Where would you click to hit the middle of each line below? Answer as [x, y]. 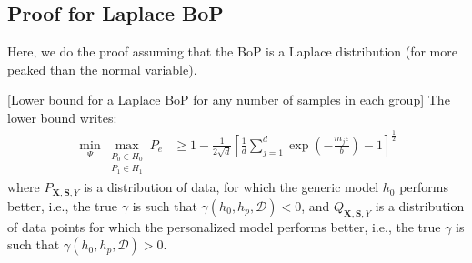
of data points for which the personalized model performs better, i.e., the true [224, 226]
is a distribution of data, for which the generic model [231, 187]
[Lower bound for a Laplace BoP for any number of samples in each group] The [229, 100]
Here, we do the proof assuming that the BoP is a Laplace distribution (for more [232, 51]
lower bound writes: [62, 117]
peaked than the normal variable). [102, 69]
